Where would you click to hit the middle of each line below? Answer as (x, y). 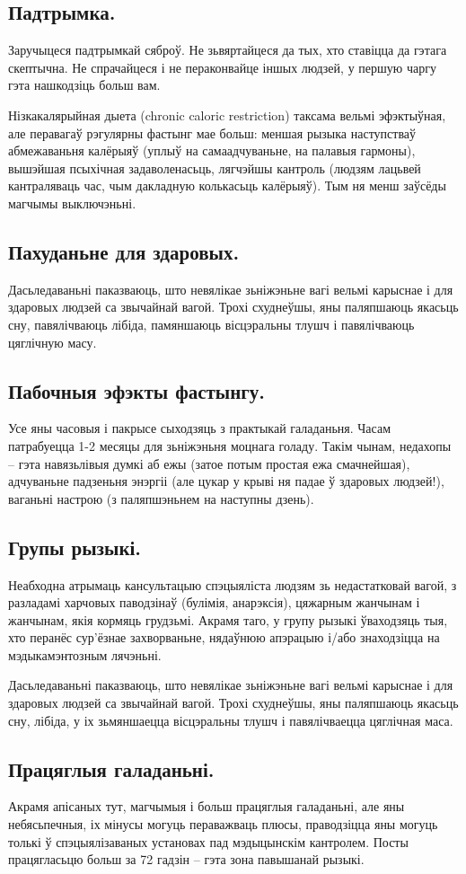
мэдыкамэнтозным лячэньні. (85, 654)
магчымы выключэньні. (72, 203)
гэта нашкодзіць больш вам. (84, 85)
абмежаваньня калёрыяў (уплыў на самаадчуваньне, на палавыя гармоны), (212, 150)
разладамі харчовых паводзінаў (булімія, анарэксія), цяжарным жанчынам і (214, 602)
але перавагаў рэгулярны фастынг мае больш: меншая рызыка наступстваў (212, 132)
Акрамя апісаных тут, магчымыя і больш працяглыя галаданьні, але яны (207, 806)
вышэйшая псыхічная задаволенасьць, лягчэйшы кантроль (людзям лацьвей (215, 168)
